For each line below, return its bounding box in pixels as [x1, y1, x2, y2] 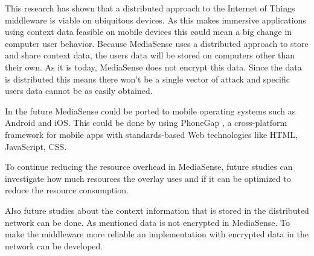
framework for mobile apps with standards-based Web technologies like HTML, [5, 128, 298, 140]
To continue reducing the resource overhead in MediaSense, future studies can [5, 160, 293, 173]
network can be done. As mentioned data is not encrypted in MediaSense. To [5, 216, 290, 228]
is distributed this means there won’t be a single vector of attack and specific [5, 72, 290, 85]
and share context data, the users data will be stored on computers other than [5, 49, 295, 61]
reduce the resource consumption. [5, 184, 129, 196]
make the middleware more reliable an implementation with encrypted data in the [5, 228, 309, 240]
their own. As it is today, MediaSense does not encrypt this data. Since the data [5, 60, 302, 73]
